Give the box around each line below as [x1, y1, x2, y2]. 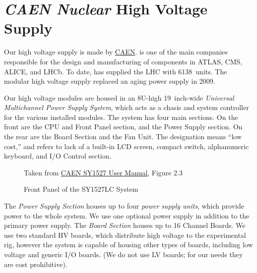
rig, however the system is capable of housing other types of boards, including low [4, 239, 253, 250]
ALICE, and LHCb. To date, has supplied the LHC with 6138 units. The [4, 66, 227, 76]
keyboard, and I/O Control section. [4, 151, 112, 161]
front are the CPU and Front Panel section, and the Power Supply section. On [4, 121, 243, 132]
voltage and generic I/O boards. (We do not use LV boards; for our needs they [4, 249, 243, 259]
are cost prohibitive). [4, 259, 67, 269]
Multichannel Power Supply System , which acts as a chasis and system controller [4, 102, 249, 112]
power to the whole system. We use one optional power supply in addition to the [4, 210, 250, 220]
